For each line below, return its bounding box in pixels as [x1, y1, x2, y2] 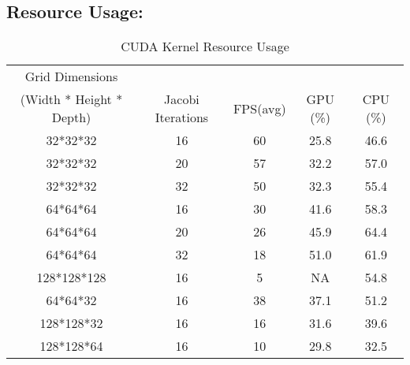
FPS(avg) [233, 99, 286, 117]
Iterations [155, 108, 209, 127]
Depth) [51, 108, 91, 127]
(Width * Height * [20, 90, 123, 109]
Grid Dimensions [24, 67, 118, 86]
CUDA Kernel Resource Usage [121, 37, 289, 56]
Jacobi [164, 90, 199, 109]
